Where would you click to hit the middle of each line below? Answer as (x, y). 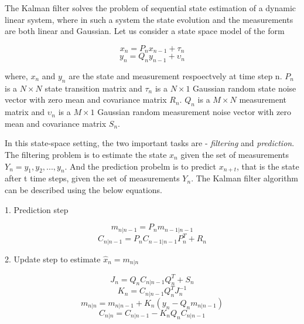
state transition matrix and (93, 88)
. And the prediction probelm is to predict (141, 166)
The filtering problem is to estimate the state (86, 154)
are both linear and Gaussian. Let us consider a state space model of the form (145, 31)
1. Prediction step (37, 209)
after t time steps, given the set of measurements (92, 178)
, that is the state (268, 166)
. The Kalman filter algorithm (245, 178)
